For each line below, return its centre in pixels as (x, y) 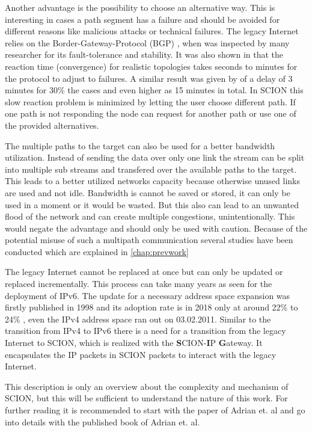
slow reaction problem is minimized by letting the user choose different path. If (150, 101)
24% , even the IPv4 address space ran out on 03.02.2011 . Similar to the (138, 319)
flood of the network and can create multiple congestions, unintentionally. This (150, 216)
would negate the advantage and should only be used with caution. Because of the (156, 228)
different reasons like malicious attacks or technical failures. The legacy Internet (152, 31)
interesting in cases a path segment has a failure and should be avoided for (142, 19)
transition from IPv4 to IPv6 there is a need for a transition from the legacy (145, 331)
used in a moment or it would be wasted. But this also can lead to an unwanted (152, 204)
